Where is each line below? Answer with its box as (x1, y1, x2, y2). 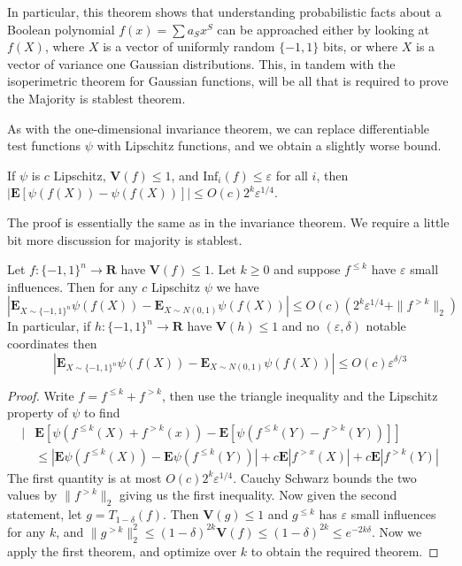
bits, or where (322, 37, 398, 56)
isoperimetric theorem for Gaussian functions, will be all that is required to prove (7, 72, 449, 90)
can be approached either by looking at (217, 19, 430, 38)
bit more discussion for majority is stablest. (7, 230, 243, 249)
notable (366, 317, 406, 335)
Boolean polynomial (7, 19, 115, 38)
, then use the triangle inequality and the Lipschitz (162, 386, 438, 404)
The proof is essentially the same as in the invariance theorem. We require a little (7, 212, 450, 231)
